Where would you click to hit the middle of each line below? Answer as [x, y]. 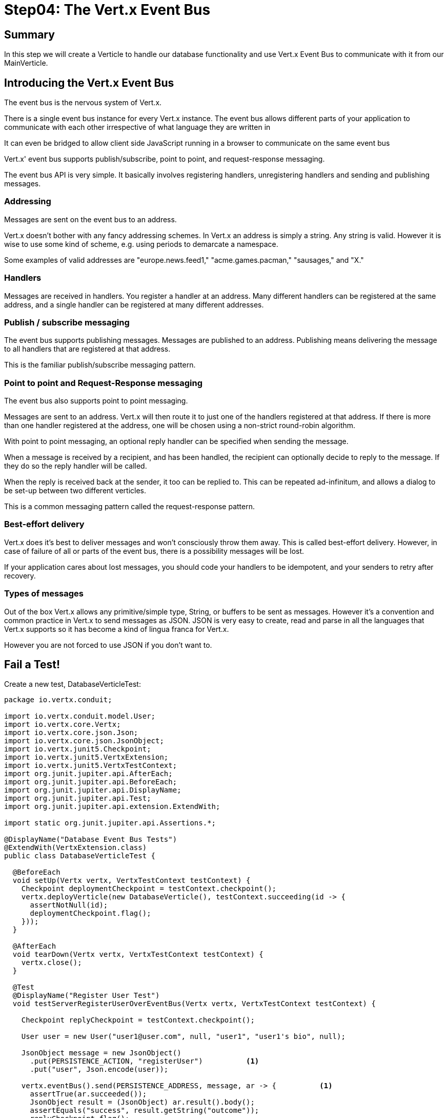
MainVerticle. [26, 63]
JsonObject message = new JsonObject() [101, 1053]
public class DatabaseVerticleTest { [80, 856]
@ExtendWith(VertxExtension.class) [76, 848]
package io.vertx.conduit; [58, 700]
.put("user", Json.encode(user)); [99, 1069]
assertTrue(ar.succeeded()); [88, 1094]
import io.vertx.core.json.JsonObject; [84, 741]
